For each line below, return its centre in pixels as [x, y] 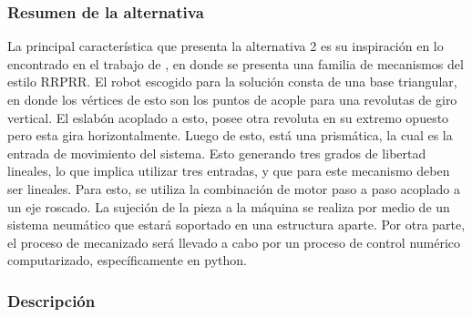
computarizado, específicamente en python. [128, 260]
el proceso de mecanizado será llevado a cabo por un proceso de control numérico [234, 242]
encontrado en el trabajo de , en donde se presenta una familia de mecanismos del [236, 63]
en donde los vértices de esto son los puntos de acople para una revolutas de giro [232, 99]
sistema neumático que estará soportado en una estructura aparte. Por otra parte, [236, 225]
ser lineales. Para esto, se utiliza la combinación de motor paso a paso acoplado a [234, 188]
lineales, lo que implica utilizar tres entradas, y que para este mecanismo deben [229, 171]
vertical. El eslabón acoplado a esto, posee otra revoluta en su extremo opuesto [228, 117]
